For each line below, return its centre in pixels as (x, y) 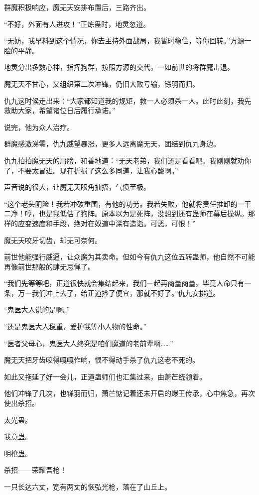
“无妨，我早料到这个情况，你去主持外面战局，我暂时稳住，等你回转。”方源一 (128, 41)
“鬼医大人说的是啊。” (37, 309)
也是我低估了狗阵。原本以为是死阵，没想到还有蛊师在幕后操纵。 (143, 213)
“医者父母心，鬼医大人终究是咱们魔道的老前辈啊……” (89, 343)
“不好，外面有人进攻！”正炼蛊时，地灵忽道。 (77, 24)
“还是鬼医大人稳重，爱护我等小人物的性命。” (75, 326)
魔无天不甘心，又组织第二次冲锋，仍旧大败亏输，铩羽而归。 (102, 83)
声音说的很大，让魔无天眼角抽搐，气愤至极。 (77, 187)
